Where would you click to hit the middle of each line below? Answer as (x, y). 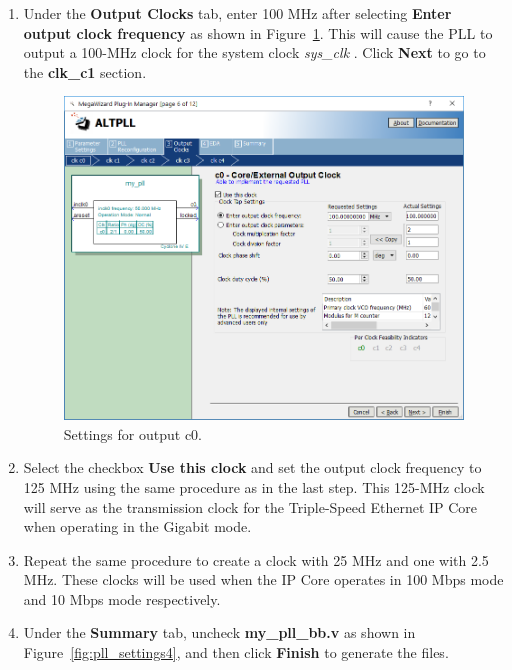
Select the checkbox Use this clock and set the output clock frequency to (252, 467)
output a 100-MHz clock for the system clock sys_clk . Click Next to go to (254, 52)
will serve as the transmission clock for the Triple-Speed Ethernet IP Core (250, 506)
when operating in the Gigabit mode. (137, 526)
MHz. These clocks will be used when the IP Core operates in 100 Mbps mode (263, 579)
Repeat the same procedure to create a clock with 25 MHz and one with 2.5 (256, 559)
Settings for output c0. (132, 433)
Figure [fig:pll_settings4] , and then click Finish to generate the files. (236, 652)
